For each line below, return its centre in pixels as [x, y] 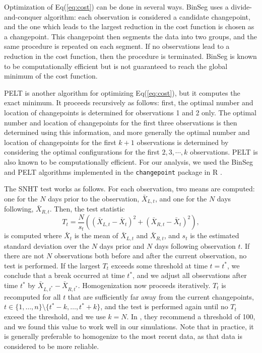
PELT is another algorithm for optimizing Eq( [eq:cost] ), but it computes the [122, 92]
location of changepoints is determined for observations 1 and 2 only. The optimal [130, 112]
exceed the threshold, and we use [55, 316]
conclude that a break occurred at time [64, 275]
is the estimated [215, 235]
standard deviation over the [47, 245]
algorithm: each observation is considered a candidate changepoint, [147, 16]
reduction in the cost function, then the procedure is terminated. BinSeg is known [130, 56]
